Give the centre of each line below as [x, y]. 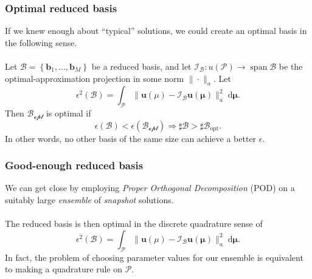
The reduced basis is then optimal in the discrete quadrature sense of [134, 224]
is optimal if [68, 113]
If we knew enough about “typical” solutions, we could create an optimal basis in [156, 31]
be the [291, 66]
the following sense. [41, 42]
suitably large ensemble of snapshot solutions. [89, 200]
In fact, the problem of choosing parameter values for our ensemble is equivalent [154, 257]
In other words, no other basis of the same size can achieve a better [131, 138]
